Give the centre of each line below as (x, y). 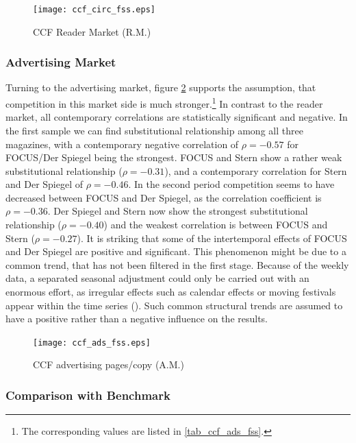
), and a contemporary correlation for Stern (256, 170)
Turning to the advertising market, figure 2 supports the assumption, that (161, 87)
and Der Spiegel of (44, 184)
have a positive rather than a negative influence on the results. (137, 319)
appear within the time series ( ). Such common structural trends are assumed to (174, 305)
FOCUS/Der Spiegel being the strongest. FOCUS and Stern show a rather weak (174, 157)
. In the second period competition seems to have (231, 184)
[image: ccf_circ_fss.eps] (94, 10)
